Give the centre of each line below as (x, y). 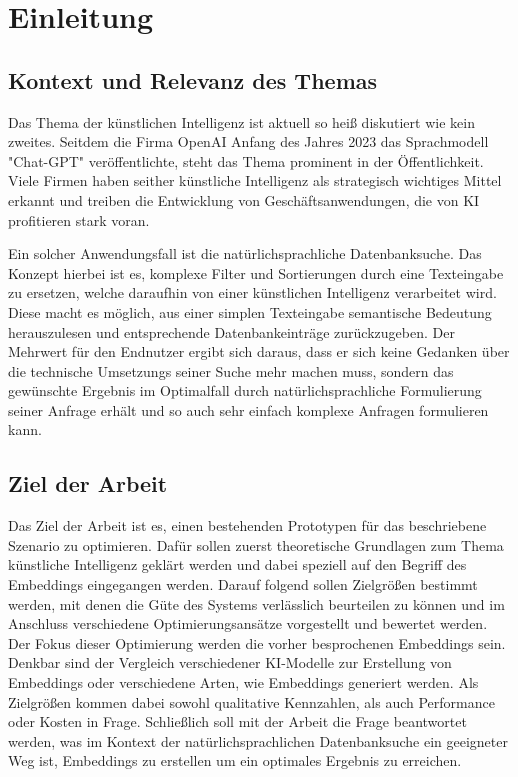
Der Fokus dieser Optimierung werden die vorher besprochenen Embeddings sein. (257, 642)
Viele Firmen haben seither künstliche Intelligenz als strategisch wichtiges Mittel (255, 180)
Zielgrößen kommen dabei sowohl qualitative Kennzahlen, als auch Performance (251, 701)
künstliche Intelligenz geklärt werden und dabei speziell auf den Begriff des (237, 564)
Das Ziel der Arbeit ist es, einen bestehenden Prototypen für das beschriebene (247, 525)
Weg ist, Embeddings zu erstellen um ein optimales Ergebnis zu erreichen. (235, 760)
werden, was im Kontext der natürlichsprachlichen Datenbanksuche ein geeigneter (258, 740)
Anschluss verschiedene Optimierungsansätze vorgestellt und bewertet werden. (248, 623)
